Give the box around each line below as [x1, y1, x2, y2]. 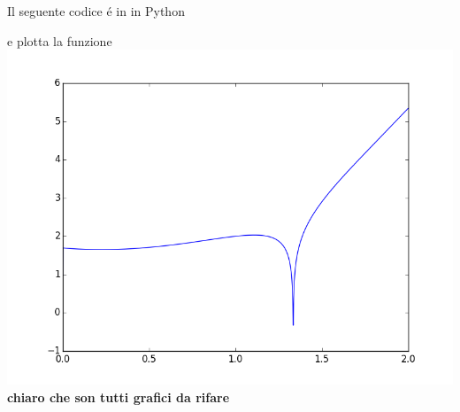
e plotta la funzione [7, 31, 112, 50]
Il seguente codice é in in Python [7, 2, 185, 19]
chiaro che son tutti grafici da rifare [7, 387, 230, 406]
